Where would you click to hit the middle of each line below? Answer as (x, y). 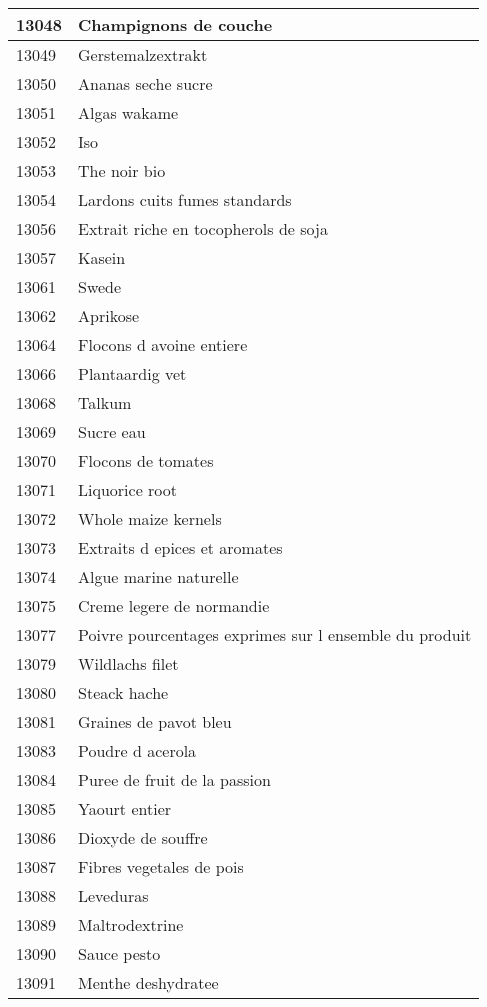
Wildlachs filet (128, 663)
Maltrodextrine (131, 924)
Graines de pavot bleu (155, 721)
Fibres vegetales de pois (161, 866)
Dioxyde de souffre (143, 837)
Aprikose (109, 315)
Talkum (105, 402)
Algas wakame (128, 112)
